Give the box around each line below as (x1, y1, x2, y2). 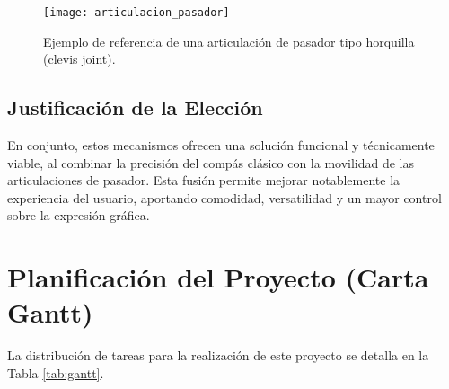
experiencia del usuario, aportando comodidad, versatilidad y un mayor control (7, 188, 442, 207)
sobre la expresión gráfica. (7, 206, 150, 225)
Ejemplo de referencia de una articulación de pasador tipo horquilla (43, 31, 415, 50)
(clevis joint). (43, 49, 116, 68)
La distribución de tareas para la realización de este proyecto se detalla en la (7, 346, 429, 365)
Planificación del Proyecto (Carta (7, 259, 429, 296)
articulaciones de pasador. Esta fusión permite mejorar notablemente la (7, 171, 401, 190)
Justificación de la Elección (7, 93, 263, 121)
